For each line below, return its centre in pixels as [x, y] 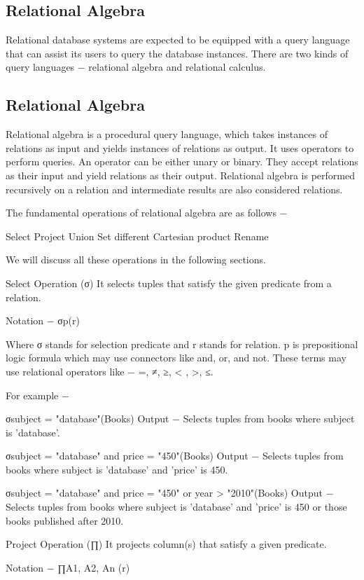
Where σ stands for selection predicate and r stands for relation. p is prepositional [182, 344]
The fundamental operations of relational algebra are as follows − [147, 213]
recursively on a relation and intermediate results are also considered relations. [174, 189]
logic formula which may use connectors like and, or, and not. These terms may [176, 358]
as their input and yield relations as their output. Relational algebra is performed [180, 175]
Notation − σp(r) [43, 320]
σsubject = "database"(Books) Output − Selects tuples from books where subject [180, 419]
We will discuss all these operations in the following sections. [136, 260]
